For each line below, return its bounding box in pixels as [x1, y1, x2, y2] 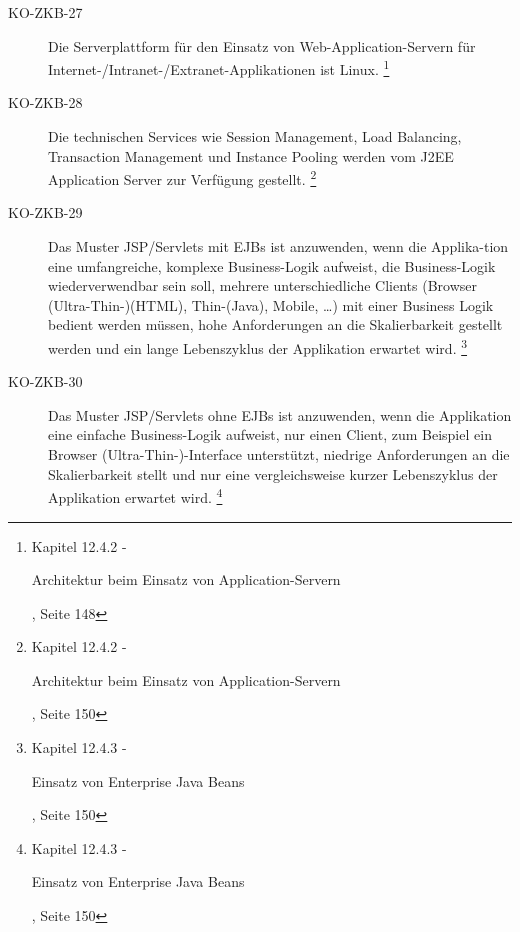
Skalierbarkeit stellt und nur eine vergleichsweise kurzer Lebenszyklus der [48, 463, 498, 484]
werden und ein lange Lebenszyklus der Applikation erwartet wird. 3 [48, 335, 468, 358]
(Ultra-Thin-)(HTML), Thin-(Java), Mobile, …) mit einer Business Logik [48, 294, 494, 315]
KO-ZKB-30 [8, 371, 83, 392]
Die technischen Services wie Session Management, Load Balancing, [48, 126, 462, 147]
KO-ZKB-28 [8, 92, 83, 113]
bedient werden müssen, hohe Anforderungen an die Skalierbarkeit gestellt [48, 314, 503, 335]
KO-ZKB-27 [8, 2, 83, 22]
